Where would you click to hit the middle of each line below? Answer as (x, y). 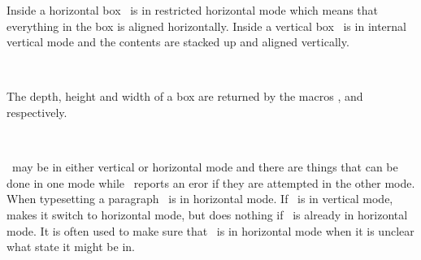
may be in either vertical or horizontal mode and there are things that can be (205, 167)
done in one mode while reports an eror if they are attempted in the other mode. (211, 182)
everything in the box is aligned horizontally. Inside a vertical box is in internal (206, 26)
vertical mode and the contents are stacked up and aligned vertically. (178, 42)
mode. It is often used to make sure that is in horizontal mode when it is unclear (210, 230)
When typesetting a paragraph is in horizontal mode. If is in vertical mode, (200, 199)
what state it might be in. (71, 247)
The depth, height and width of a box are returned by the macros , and (185, 96)
